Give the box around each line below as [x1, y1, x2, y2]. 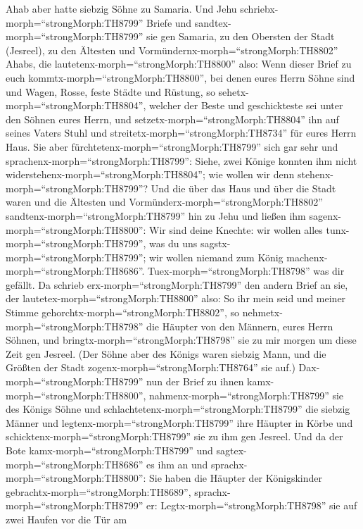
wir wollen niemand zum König [149, 249, 284, 264]
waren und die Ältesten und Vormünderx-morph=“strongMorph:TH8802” [6, 194, 323, 209]
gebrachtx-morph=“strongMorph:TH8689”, [6, 484, 191, 499]
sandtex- [194, 15, 231, 30]
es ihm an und [146, 456, 208, 471]
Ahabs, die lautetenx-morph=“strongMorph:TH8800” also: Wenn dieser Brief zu [6, 56, 352, 71]
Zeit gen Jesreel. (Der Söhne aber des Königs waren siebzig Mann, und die [6, 346, 326, 361]
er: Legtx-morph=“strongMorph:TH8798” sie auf [146, 498, 357, 513]
